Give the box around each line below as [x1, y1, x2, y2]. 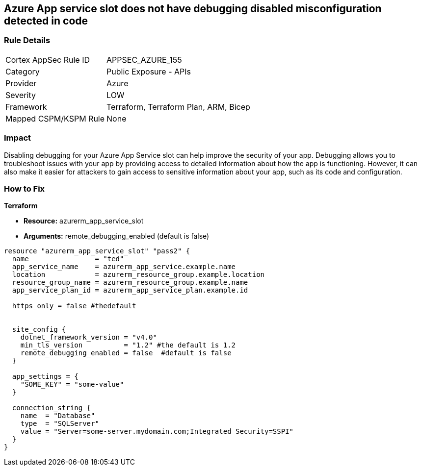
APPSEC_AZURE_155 [106, 54, 182, 65]
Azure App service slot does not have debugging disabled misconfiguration [4, 2, 382, 15]
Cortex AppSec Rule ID [5, 54, 90, 65]
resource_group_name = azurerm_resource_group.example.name [12, 278, 248, 287]
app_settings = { [12, 372, 79, 381]
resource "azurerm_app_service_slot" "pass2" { [4, 247, 190, 255]
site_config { [12, 325, 66, 334]
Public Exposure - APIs [106, 66, 191, 76]
